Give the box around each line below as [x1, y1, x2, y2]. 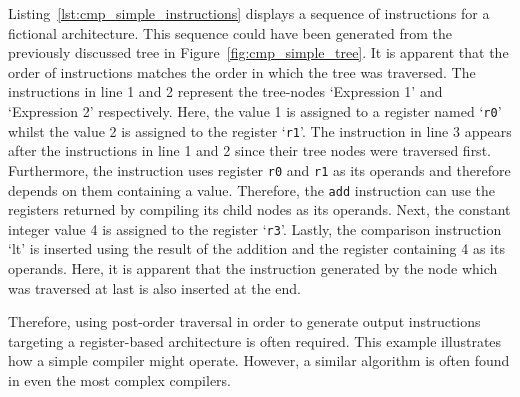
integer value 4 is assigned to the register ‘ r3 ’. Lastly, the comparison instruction [8, 218, 502, 239]
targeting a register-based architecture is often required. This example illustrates [8, 330, 502, 351]
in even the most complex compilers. [8, 370, 231, 390]
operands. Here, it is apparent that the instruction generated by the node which [8, 258, 498, 279]
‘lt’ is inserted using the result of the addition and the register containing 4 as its [8, 238, 505, 259]
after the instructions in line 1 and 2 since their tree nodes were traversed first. [8, 140, 491, 161]
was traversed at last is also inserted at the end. [8, 277, 301, 298]
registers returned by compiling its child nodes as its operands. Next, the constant [8, 199, 511, 220]
